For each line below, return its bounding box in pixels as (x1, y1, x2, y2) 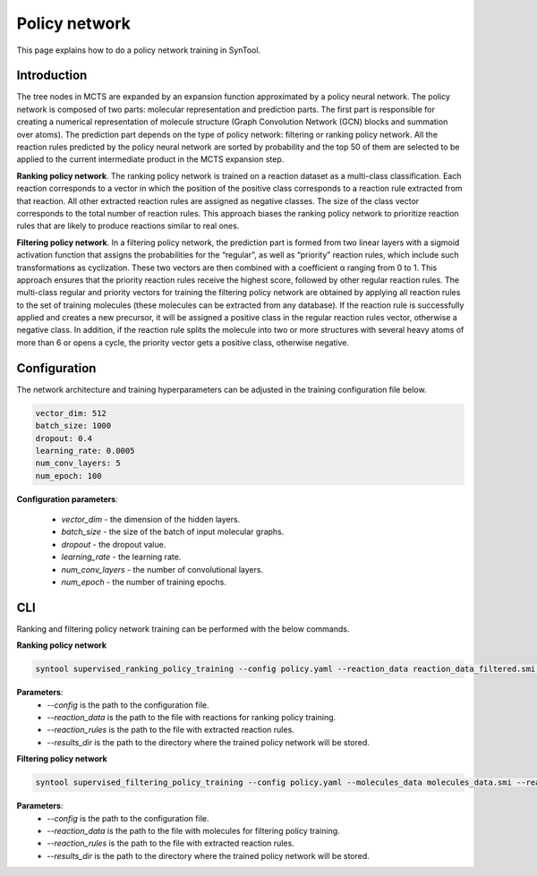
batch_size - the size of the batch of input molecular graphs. (61, 526, 285, 537)
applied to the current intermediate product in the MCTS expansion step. (16, 154, 285, 165)
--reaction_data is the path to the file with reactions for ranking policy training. (47, 712, 337, 723)
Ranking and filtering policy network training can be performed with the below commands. (16, 623, 350, 634)
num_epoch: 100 (35, 471, 102, 481)
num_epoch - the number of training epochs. (61, 577, 227, 588)
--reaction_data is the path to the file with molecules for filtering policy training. (47, 826, 340, 837)
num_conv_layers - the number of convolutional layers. (61, 564, 264, 574)
